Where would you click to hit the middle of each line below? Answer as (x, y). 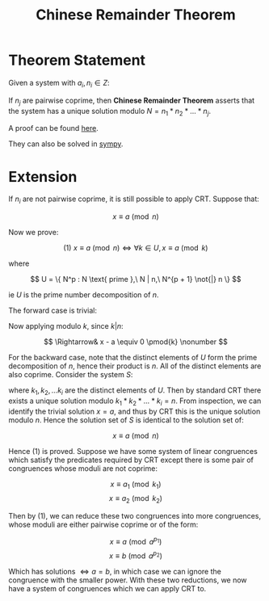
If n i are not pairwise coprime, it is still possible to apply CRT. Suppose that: (134, 200)
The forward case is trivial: (53, 311)
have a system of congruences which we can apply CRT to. (107, 588)
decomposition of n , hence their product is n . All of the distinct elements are (135, 366)
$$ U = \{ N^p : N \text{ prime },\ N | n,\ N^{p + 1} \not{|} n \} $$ (136, 279)
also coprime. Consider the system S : (71, 375)
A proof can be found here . (53, 128)
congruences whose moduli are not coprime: (83, 468)
